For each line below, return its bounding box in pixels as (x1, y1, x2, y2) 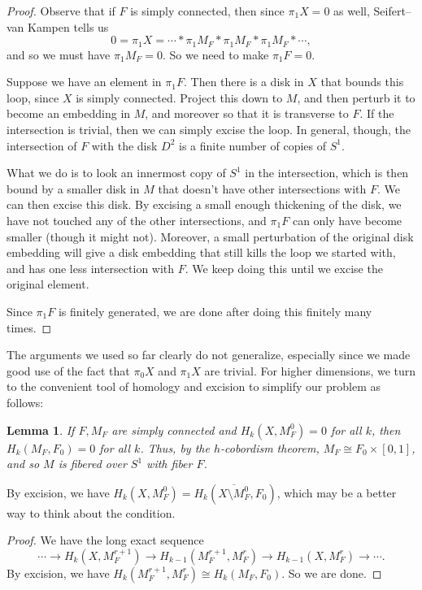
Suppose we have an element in (7, 73, 162, 90)
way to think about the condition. (7, 504, 176, 521)
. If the (359, 105, 394, 122)
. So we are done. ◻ (281, 564, 382, 581)
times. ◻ (7, 319, 52, 336)
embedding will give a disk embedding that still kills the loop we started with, (7, 244, 396, 261)
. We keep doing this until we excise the (185, 259, 383, 276)
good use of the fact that (7, 362, 130, 379)
